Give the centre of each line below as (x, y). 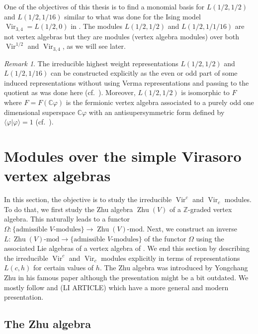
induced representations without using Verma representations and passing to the (127, 82)
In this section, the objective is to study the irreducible (88, 199)
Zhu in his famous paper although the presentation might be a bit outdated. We (126, 277)
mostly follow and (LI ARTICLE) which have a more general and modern (116, 287)
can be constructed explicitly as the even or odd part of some (144, 73)
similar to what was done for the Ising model (132, 16)
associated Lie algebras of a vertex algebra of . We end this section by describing (127, 248)
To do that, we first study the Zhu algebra (69, 209)
